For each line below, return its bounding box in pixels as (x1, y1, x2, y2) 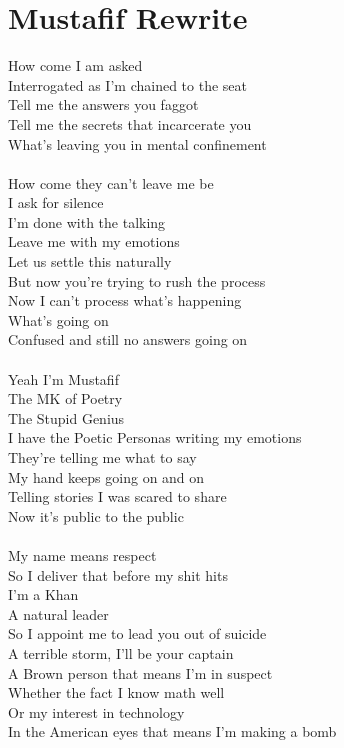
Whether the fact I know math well (8, 682, 225, 703)
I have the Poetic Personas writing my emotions (8, 427, 302, 448)
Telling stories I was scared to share (8, 486, 227, 507)
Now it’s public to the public (8, 505, 184, 526)
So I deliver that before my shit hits (8, 564, 228, 585)
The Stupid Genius (8, 407, 125, 428)
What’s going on (8, 309, 109, 330)
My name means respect (8, 544, 157, 565)
